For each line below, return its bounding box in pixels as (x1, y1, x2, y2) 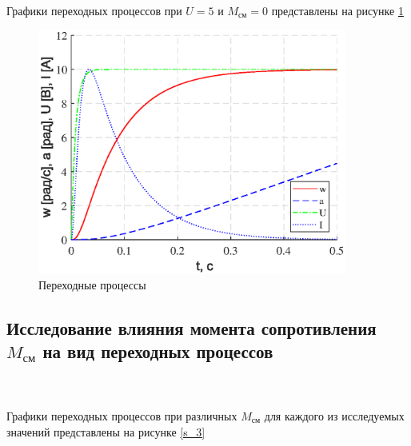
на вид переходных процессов (42, 339, 273, 364)
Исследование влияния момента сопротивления (6, 315, 377, 340)
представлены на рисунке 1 (271, 2, 404, 18)
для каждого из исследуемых (264, 408, 405, 424)
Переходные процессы (38, 276, 146, 293)
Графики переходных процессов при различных (6, 408, 237, 424)
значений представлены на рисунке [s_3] (6, 423, 205, 440)
